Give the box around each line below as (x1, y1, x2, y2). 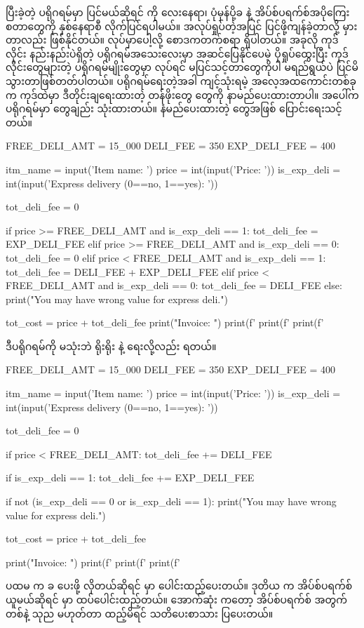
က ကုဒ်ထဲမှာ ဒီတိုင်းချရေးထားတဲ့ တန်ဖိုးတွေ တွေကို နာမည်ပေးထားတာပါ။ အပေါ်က (6, 87, 359, 102)
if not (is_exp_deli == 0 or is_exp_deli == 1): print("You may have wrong (6, 494, 337, 509)
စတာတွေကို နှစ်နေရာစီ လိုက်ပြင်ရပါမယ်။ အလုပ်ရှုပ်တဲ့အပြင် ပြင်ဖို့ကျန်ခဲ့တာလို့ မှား (6, 18, 358, 33)
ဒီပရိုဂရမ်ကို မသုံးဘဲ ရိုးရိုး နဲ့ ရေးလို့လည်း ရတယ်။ (6, 338, 217, 353)
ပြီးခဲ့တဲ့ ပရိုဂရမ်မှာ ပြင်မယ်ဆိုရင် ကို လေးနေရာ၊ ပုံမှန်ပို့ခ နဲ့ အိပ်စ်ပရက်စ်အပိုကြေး (6, 5, 350, 19)
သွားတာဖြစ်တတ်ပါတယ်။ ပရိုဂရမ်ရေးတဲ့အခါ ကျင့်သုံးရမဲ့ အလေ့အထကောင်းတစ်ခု (6, 73, 356, 88)
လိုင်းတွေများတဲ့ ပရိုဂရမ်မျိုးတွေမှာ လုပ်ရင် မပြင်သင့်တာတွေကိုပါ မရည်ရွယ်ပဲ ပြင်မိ (6, 60, 358, 74)
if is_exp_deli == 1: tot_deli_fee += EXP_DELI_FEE (6, 470, 255, 485)
